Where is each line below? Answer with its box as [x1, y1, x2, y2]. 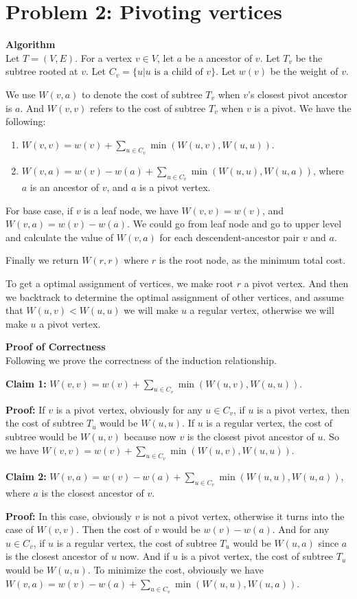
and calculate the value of [5, 229, 114, 244]
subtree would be [5, 429, 78, 444]
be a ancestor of [185, 50, 253, 65]
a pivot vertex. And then [244, 276, 349, 291]
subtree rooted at [5, 64, 78, 78]
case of [5, 522, 34, 536]
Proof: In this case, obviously [5, 508, 132, 523]
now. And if [119, 549, 170, 563]
